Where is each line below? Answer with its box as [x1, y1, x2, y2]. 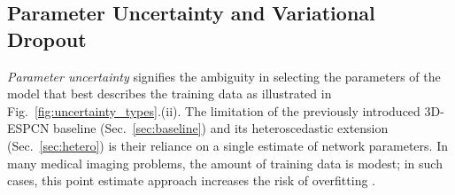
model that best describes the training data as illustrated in [7, 84, 332, 103]
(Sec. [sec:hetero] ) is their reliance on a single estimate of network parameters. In [7, 136, 448, 154]
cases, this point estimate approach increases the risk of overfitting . [7, 171, 376, 190]
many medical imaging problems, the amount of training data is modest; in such [7, 153, 443, 172]
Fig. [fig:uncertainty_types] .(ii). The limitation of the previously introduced [7, 101, 420, 120]
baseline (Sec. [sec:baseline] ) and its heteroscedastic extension [53, 119, 389, 137]
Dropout [7, 25, 87, 52]
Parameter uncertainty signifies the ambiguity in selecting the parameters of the [7, 66, 441, 85]
